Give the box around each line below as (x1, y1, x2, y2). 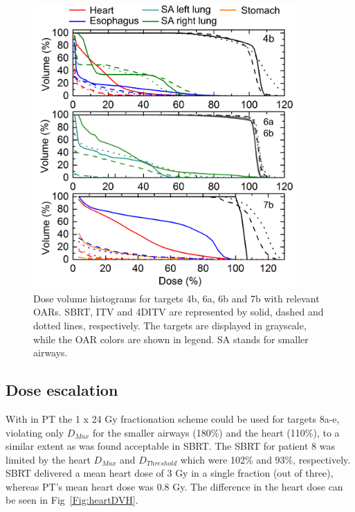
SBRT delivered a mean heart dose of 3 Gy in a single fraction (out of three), (6, 466, 334, 480)
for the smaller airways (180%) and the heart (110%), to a (93, 425, 340, 439)
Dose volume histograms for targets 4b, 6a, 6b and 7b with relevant (33, 291, 320, 305)
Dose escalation (6, 379, 118, 401)
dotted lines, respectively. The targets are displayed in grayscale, (33, 318, 307, 332)
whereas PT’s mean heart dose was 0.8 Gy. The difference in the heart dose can (6, 479, 343, 493)
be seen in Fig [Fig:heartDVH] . (6, 493, 138, 507)
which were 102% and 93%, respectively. (180, 452, 351, 466)
